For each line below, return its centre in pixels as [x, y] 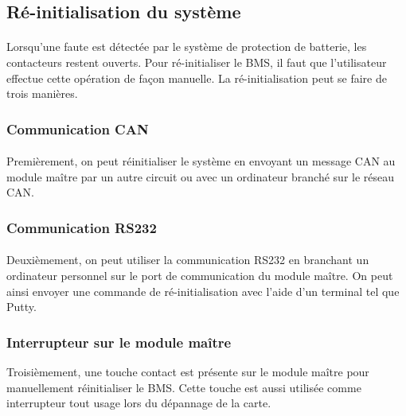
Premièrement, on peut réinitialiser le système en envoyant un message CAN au [201, 161]
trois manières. [42, 93]
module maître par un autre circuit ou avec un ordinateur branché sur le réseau [201, 176]
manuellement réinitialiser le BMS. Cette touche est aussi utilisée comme [184, 387]
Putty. [21, 307]
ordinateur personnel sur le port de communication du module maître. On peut [200, 275]
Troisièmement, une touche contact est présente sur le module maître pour [188, 371]
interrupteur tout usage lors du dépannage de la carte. [139, 403]
